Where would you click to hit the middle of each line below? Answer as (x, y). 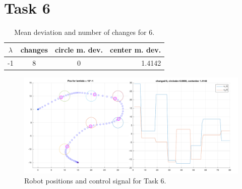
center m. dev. (136, 49)
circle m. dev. (79, 49)
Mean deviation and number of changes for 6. (84, 32)
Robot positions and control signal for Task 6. (95, 180)
